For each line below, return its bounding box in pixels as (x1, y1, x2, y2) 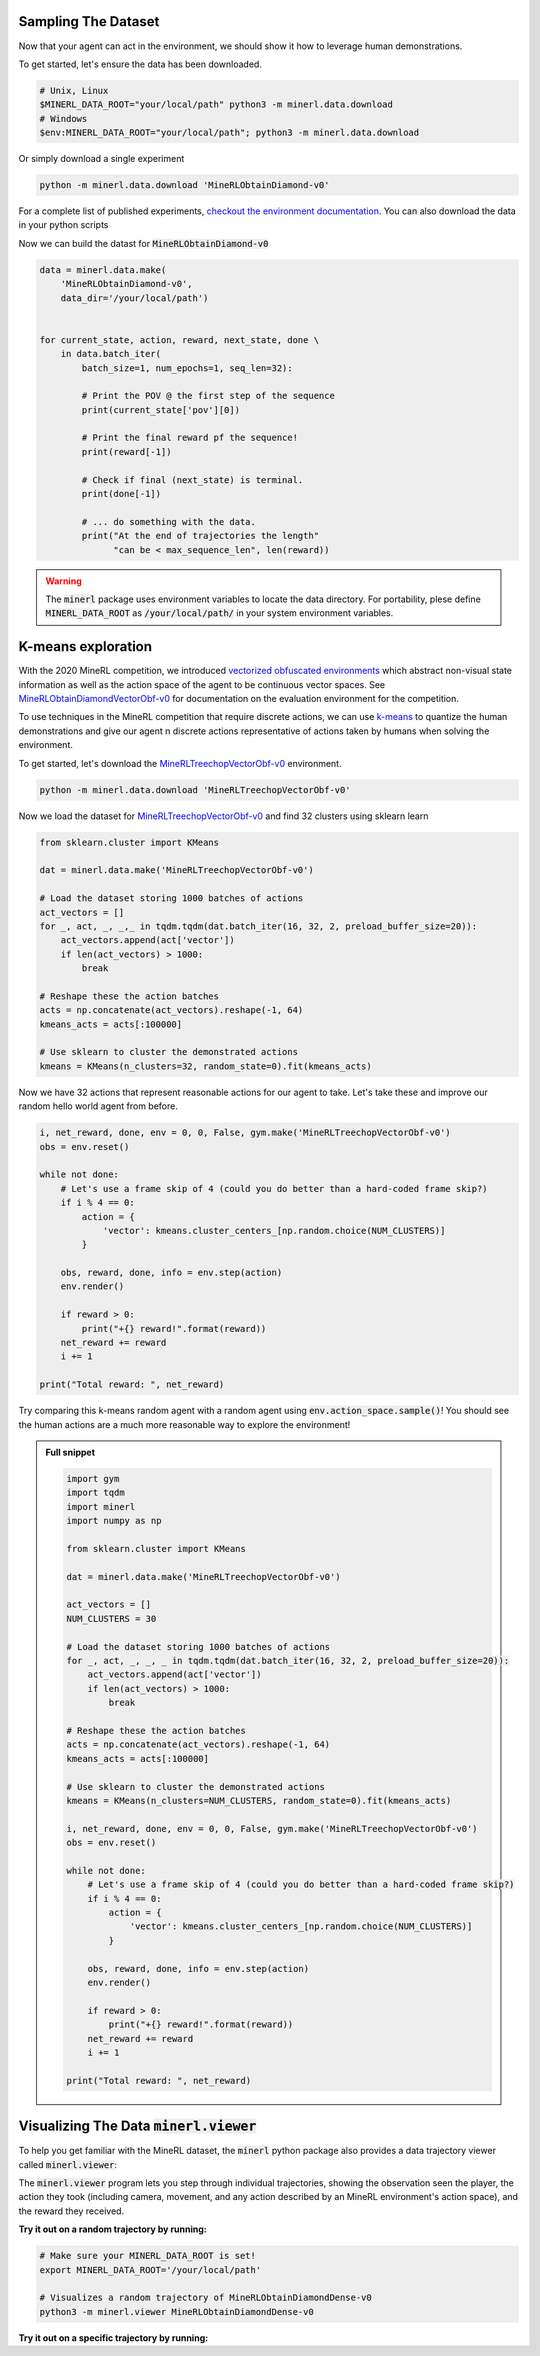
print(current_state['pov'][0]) (81, 404, 240, 415)
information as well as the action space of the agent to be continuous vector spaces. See (18, 678, 386, 690)
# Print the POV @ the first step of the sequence (81, 390, 335, 402)
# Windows (39, 113, 88, 124)
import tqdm (66, 1487, 125, 1499)
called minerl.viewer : (18, 2158, 118, 2170)
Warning (45, 575, 82, 587)
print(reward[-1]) (81, 446, 172, 457)
